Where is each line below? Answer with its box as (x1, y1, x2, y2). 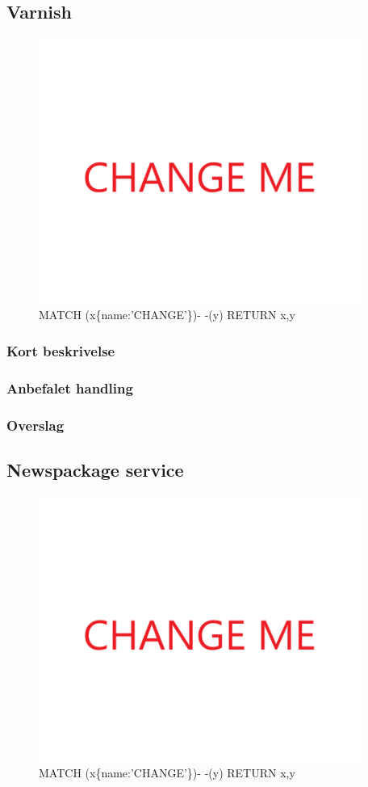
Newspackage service (6, 457, 184, 482)
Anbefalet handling (6, 377, 133, 398)
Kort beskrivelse (6, 340, 115, 360)
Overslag (6, 415, 65, 435)
